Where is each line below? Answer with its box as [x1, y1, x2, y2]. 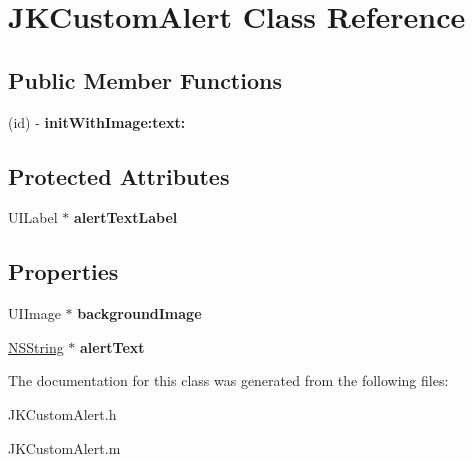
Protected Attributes [8, 160, 230, 191]
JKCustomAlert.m [8, 437, 121, 458]
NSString [8, 336, 64, 357]
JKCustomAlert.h [8, 403, 117, 424]
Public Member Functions [8, 64, 282, 95]
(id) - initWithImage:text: [8, 111, 186, 132]
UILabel [8, 207, 58, 228]
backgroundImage [77, 303, 202, 324]
